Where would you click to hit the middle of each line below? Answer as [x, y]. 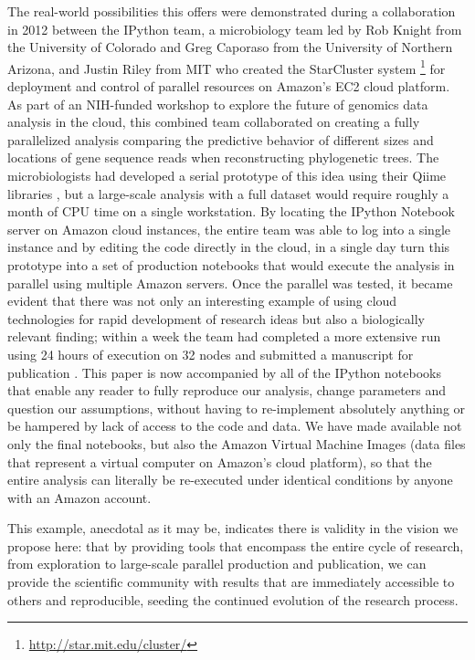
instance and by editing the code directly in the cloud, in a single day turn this [229, 247]
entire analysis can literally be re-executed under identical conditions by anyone [230, 480]
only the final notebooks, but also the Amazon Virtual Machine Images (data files [237, 443]
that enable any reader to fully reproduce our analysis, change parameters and [227, 390]
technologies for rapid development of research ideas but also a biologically [216, 318]
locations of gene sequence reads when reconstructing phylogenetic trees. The [223, 157]
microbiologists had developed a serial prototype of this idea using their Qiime [227, 175]
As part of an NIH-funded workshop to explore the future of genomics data [218, 104]
